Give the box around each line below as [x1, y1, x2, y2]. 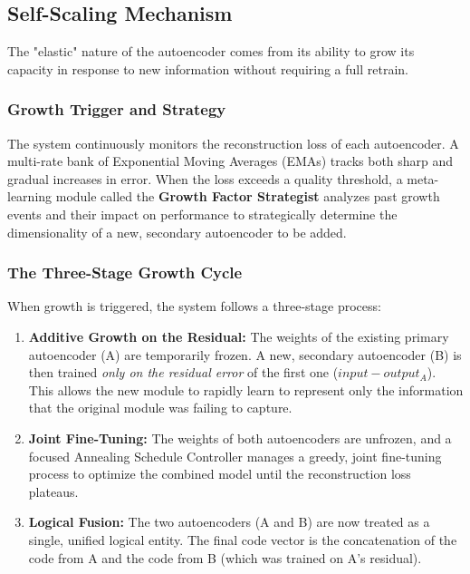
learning [7, 187, 53, 206]
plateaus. [28, 482, 79, 501]
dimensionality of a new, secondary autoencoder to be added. [7, 222, 347, 241]
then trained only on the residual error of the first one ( [28, 363, 339, 382]
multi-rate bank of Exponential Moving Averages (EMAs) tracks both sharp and [7, 151, 454, 170]
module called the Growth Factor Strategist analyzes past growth [55, 187, 440, 206]
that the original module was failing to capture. [28, 398, 293, 417]
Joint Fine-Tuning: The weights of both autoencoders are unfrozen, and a [28, 428, 452, 447]
